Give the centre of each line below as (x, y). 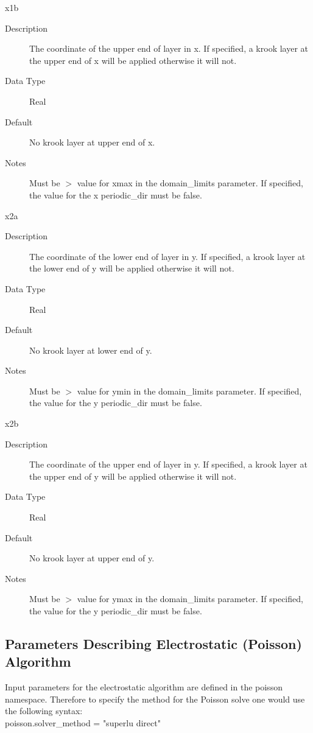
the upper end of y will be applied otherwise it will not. (133, 476)
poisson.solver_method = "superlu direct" (83, 722)
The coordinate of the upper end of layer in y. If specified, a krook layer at (168, 464)
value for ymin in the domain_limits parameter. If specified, (189, 391)
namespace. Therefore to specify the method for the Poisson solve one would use (155, 699)
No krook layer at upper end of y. (92, 558)
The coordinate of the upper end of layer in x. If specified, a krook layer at (169, 48)
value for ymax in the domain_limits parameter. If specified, (190, 599)
